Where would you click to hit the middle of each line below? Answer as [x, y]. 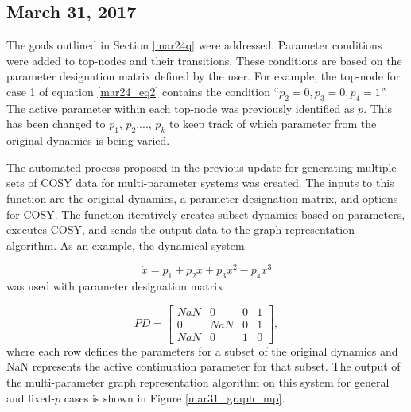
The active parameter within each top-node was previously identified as [180, 108]
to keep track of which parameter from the [273, 124]
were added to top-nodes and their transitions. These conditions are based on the [204, 60]
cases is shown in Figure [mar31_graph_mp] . [174, 397]
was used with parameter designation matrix [115, 286]
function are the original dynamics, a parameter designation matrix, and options [202, 198]
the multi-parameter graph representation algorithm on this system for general [198, 382]
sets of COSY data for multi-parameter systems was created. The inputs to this [200, 183]
